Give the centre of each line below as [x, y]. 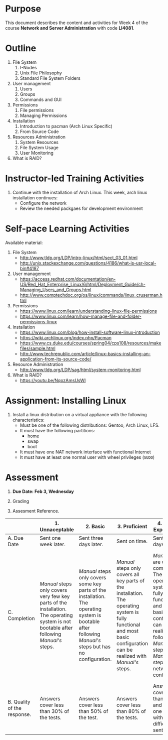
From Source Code [39, 132]
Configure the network [43, 203]
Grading [21, 501]
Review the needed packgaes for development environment [81, 208]
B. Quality [19, 702]
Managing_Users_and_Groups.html [55, 290]
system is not [55, 622]
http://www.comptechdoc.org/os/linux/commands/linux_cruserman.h [91, 295]
